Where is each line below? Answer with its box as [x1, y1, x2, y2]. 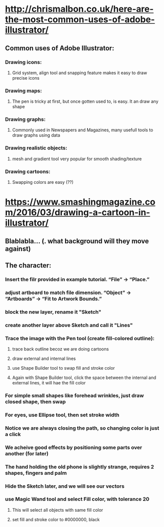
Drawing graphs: [5, 116, 46, 123]
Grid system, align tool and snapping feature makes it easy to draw [12, 70, 147, 76]
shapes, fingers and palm [5, 469, 67, 476]
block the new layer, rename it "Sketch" [5, 308, 101, 315]
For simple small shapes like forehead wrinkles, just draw [5, 392, 144, 399]
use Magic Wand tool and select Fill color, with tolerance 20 [5, 496, 150, 502]
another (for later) [5, 450, 49, 457]
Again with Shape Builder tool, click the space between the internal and [12, 375, 157, 381]
